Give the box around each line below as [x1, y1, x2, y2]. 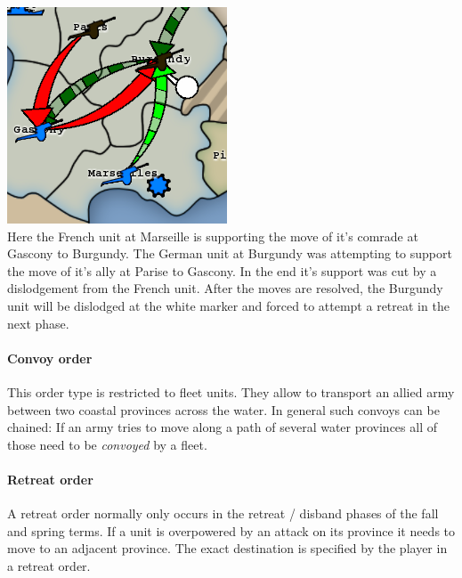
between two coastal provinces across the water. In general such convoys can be [7, 400, 440, 419]
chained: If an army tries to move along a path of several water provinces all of [7, 418, 437, 436]
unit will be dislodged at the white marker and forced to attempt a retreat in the [7, 296, 450, 314]
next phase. [7, 313, 69, 332]
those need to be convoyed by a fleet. [7, 435, 207, 453]
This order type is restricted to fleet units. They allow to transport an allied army [7, 382, 455, 401]
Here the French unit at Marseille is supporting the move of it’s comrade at [7, 226, 418, 245]
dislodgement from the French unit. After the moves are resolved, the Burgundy [7, 279, 443, 297]
